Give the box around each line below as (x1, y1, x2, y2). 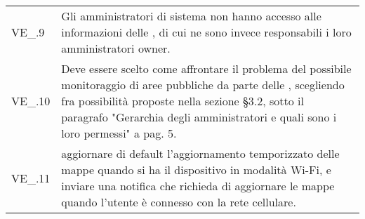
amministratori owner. (61, 40, 171, 56)
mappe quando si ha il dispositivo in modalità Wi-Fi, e (61, 161, 331, 178)
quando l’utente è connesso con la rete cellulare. (61, 194, 296, 210)
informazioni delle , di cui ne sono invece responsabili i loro (61, 24, 352, 40)
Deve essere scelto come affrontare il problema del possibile (61, 60, 352, 77)
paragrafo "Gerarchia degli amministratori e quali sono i (61, 109, 337, 125)
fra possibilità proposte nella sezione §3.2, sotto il (61, 93, 304, 109)
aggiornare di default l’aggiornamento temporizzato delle (61, 145, 340, 161)
